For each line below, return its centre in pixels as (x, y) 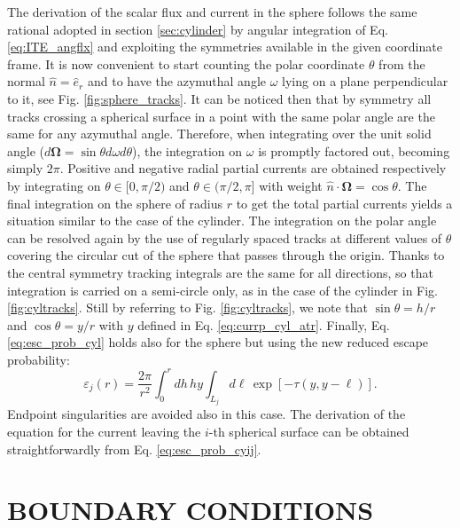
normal (26, 81)
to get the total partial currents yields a (344, 203)
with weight (291, 185)
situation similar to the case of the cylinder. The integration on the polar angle (222, 221)
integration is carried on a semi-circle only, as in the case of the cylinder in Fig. (223, 290)
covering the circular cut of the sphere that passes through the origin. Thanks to (226, 255)
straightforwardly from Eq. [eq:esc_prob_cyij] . (134, 449)
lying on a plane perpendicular (365, 81)
